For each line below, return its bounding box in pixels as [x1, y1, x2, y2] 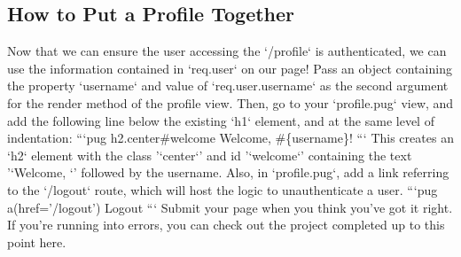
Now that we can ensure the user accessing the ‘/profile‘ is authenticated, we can [7, 42, 447, 60]
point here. [7, 232, 66, 251]
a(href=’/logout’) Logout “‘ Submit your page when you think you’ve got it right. [7, 198, 453, 216]
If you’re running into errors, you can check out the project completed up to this [7, 215, 445, 234]
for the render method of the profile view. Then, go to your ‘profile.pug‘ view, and [7, 93, 454, 112]
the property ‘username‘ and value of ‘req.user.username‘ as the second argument [7, 76, 449, 95]
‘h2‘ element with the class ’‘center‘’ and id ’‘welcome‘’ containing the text [7, 145, 412, 164]
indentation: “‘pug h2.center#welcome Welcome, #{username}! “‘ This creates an [7, 128, 454, 147]
